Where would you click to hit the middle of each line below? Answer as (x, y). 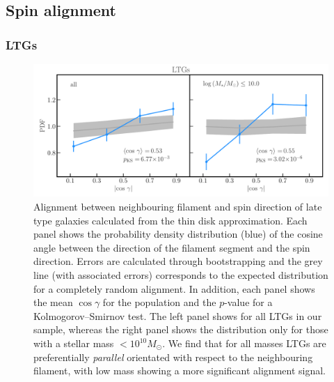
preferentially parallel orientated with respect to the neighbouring (173, 357)
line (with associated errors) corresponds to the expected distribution (181, 275)
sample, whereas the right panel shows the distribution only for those (181, 329)
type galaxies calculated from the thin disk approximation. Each (170, 220)
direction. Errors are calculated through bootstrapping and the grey (178, 261)
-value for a (248, 302)
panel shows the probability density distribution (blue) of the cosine (178, 234)
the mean (53, 302)
